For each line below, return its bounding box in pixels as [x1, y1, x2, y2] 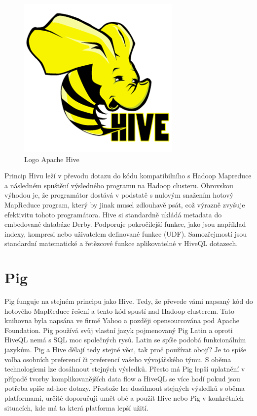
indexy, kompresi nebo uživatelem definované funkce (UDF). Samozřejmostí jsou [4, 228, 247, 239]
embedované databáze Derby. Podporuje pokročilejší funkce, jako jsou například [4, 219, 246, 229]
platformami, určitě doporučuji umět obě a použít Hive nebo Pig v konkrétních [4, 393, 244, 403]
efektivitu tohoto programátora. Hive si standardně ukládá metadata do [4, 209, 222, 219]
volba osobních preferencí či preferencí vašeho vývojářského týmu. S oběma [4, 354, 231, 364]
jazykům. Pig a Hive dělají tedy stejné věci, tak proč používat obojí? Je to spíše [4, 344, 246, 355]
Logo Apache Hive [24, 154, 79, 164]
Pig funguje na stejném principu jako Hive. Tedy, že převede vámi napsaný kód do [4, 296, 253, 306]
